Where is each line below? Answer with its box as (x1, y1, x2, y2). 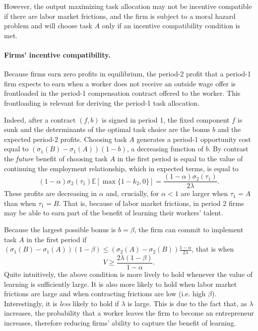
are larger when (181, 188, 228, 199)
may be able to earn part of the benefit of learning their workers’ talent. (4, 207, 223, 218)
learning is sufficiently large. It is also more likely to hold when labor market (4, 278, 237, 289)
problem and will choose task (4, 20, 92, 31)
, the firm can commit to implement (134, 224, 244, 234)
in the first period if (26, 234, 87, 244)
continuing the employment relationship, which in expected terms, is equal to (4, 163, 239, 173)
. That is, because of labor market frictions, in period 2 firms (59, 198, 244, 208)
